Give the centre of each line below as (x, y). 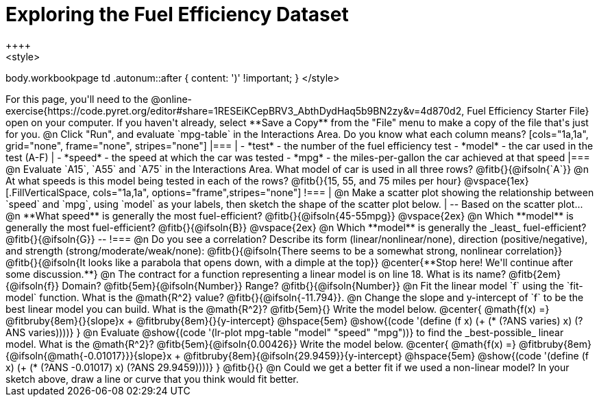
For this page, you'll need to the (77, 99)
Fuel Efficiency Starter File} (528, 110)
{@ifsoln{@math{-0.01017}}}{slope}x (89, 355)
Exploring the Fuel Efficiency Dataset (177, 14)
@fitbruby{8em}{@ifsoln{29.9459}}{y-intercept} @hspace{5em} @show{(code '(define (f (386, 355)
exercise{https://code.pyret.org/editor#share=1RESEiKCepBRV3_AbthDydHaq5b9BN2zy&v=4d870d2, (235, 110)
